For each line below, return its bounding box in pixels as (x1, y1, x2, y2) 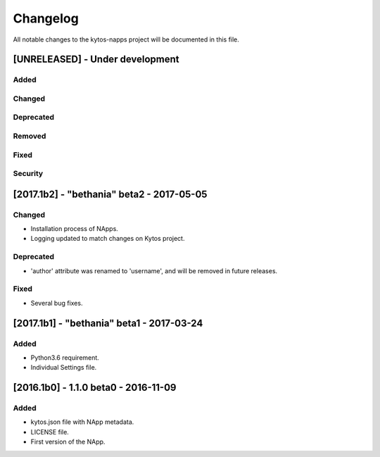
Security (13, 169, 44, 179)
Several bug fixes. (30, 299, 83, 307)
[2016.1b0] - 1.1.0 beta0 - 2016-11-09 (13, 382, 177, 394)
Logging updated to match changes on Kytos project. (30, 234, 185, 243)
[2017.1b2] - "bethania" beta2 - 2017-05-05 (13, 188, 208, 200)
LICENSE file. (30, 427, 70, 436)
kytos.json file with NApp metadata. (30, 418, 134, 426)
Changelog (13, 11, 79, 26)
